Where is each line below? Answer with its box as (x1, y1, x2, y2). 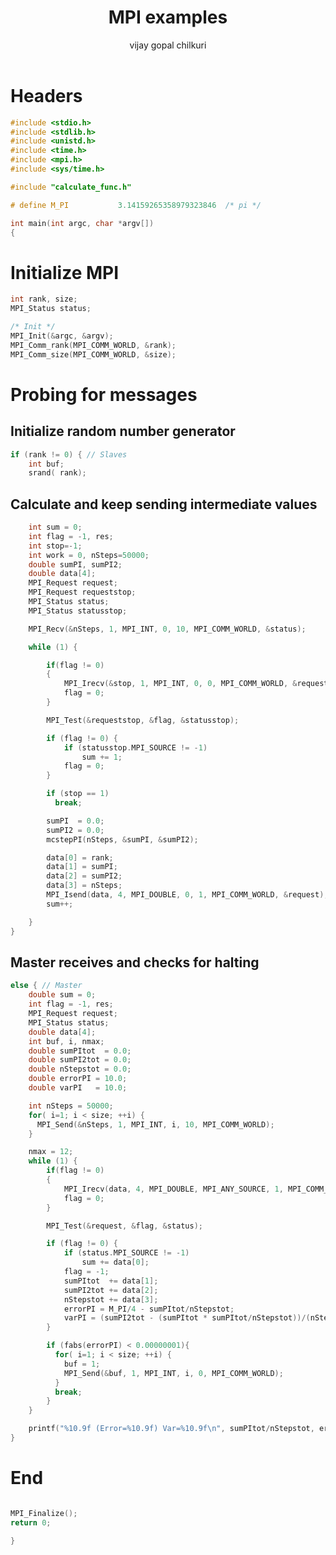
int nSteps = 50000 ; (28, 1101, 114, 1111)
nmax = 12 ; (28, 1147, 74, 1157)
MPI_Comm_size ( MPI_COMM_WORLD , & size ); (10, 349, 177, 360)
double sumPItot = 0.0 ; (28, 1046, 132, 1056)
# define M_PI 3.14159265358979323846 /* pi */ (10, 200, 262, 210)
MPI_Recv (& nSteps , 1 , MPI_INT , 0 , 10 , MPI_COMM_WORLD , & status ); (28, 624, 307, 634)
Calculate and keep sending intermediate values (10, 496, 318, 513)
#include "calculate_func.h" (10, 182, 132, 192)
